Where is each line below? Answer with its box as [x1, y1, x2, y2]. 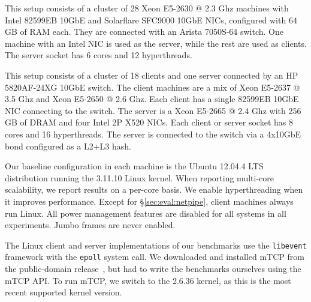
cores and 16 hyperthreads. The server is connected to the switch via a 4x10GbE [5, 127, 301, 140]
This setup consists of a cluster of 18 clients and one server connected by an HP [5, 68, 298, 81]
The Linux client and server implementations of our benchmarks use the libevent [5, 238, 307, 251]
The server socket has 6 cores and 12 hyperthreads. [5, 49, 192, 61]
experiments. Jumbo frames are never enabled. [5, 219, 176, 231]
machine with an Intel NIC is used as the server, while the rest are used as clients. [5, 37, 307, 49]
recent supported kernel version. [5, 286, 122, 298]
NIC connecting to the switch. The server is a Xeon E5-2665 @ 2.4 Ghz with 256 [5, 104, 301, 116]
